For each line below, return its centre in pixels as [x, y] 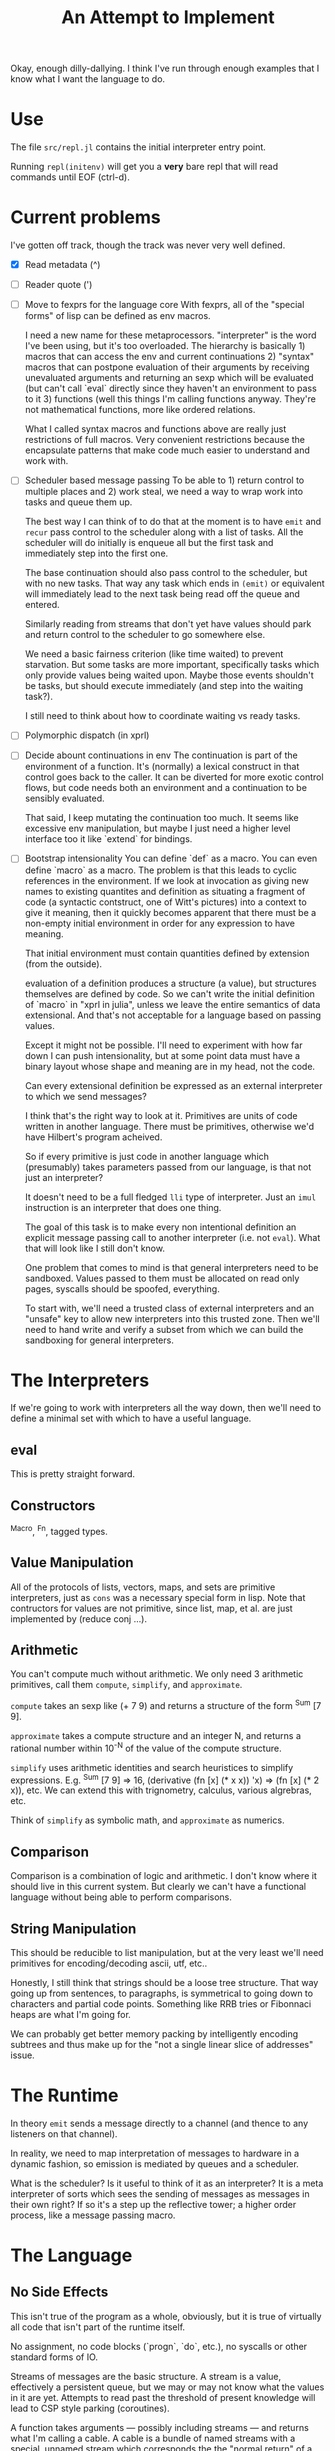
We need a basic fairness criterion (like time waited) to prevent [154, 654]
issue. [22, 2055]
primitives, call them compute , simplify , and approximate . [126, 1685]
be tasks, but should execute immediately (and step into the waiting [164, 686]
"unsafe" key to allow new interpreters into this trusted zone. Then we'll [172, 1318]
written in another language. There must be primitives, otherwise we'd [169, 1126]
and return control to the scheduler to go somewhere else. [145, 635]
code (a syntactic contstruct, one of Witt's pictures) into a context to [165, 902]
